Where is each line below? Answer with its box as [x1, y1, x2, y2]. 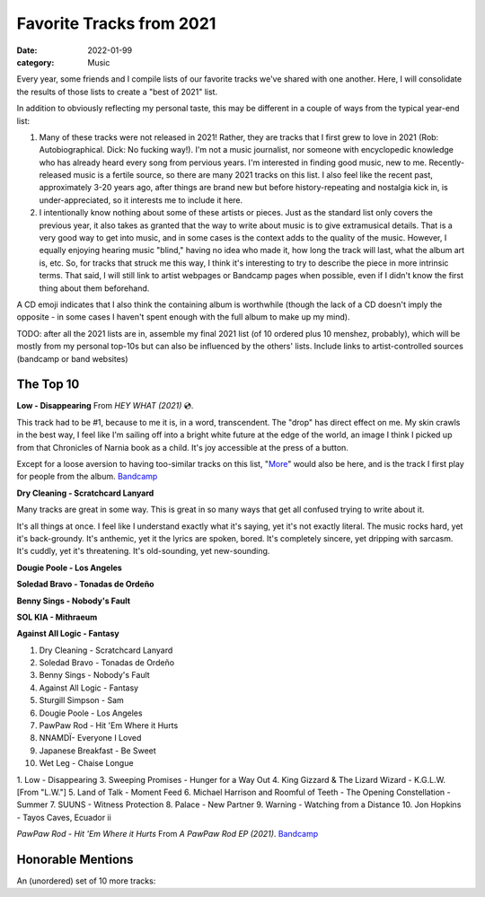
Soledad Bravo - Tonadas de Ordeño [16, 579, 154, 590]
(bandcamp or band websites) [16, 353, 129, 364]
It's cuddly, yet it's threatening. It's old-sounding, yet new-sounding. [16, 546, 270, 557]
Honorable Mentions [16, 851, 134, 866]
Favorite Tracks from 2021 [16, 13, 216, 33]
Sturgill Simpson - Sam [39, 695, 125, 706]
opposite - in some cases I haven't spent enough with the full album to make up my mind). [16, 312, 350, 322]
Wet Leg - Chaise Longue [39, 758, 134, 769]
